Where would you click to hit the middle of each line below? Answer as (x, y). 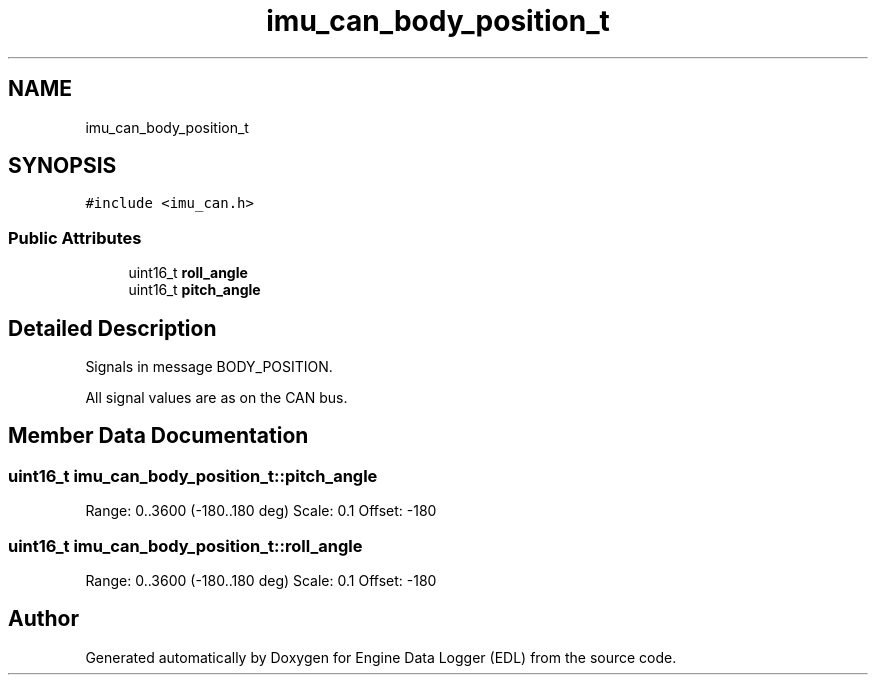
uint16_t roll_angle (188, 273)
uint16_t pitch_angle (194, 290)
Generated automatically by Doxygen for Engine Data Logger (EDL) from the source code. (381, 657)
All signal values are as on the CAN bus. (216, 398)
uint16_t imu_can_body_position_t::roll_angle (185, 545)
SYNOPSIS (62, 166)
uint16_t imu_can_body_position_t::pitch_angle (193, 475)
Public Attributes (75, 237)
